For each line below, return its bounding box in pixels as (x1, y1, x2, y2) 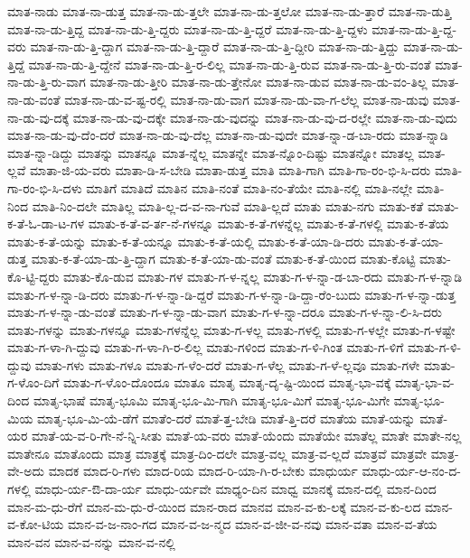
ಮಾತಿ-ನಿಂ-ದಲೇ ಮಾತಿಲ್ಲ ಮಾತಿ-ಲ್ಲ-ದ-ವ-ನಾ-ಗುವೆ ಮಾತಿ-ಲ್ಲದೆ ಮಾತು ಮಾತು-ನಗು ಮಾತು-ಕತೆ (32, 196, 424, 215)
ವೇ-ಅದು (7, 461, 44, 480)
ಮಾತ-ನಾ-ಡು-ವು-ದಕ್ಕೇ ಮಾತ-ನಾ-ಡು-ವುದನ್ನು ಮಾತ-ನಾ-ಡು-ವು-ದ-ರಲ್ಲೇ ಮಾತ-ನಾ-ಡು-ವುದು (72, 107, 458, 126)
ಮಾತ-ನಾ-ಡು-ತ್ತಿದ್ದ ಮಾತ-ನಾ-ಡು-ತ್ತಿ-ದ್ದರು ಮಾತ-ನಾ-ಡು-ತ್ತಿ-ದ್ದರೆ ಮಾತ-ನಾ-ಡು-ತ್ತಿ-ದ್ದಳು (7, 19, 368, 38)
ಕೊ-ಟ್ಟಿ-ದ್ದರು (7, 266, 60, 285)
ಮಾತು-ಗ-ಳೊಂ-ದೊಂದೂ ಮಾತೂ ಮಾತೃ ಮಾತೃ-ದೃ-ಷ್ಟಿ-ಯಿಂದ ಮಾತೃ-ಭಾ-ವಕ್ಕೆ (63, 373, 391, 392)
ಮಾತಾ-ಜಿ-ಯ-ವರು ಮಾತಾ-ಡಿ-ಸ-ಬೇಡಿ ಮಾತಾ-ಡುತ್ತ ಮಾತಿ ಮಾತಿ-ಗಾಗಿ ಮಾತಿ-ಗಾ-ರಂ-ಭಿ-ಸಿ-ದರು (29, 161, 431, 180)
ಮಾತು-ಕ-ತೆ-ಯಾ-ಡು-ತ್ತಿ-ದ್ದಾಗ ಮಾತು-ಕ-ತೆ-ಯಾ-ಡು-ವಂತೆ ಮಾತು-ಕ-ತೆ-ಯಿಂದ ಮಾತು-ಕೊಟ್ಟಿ (31, 249, 416, 268)
